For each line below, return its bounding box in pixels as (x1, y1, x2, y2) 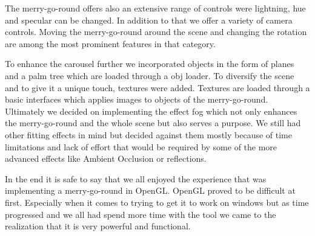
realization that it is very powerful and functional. (5, 220, 191, 232)
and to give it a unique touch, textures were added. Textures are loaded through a (5, 81, 310, 94)
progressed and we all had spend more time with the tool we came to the (5, 208, 276, 220)
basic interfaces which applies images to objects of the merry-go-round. (5, 93, 268, 106)
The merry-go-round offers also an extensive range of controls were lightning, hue (5, 2, 306, 14)
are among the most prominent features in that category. (5, 37, 216, 49)
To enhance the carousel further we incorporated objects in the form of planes (5, 57, 294, 70)
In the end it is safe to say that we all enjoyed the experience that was (5, 172, 267, 185)
